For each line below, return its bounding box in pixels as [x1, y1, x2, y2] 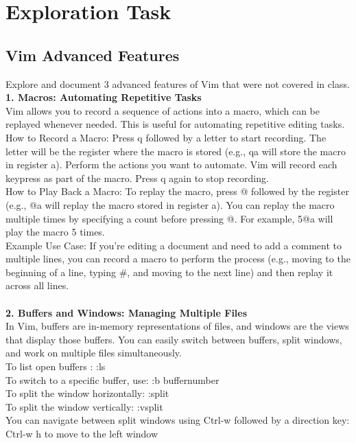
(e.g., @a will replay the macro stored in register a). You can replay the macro [5, 197, 335, 212]
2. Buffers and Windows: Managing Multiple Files [5, 305, 248, 319]
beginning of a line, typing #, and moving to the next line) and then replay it [5, 264, 333, 279]
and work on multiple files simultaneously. [5, 345, 182, 360]
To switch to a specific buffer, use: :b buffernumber [5, 372, 219, 387]
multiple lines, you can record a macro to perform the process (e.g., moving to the [5, 251, 351, 266]
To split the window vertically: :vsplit [5, 399, 163, 413]
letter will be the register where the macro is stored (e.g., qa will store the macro [5, 144, 346, 158]
